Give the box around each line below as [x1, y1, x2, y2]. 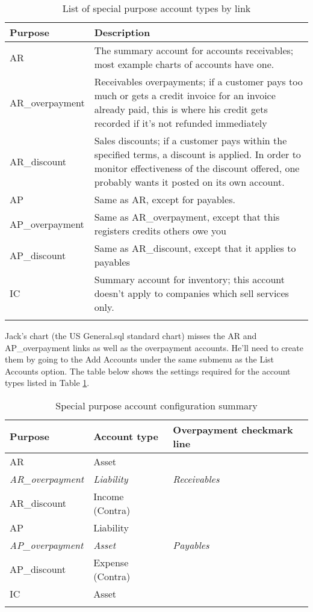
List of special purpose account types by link [62, 1, 251, 15]
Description [94, 25, 150, 39]
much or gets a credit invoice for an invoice [94, 88, 276, 102]
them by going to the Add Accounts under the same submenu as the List [5, 353, 274, 366]
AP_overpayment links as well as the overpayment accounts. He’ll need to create [5, 341, 303, 353]
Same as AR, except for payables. [94, 192, 235, 206]
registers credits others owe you [94, 224, 226, 237]
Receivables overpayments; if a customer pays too [94, 75, 303, 88]
